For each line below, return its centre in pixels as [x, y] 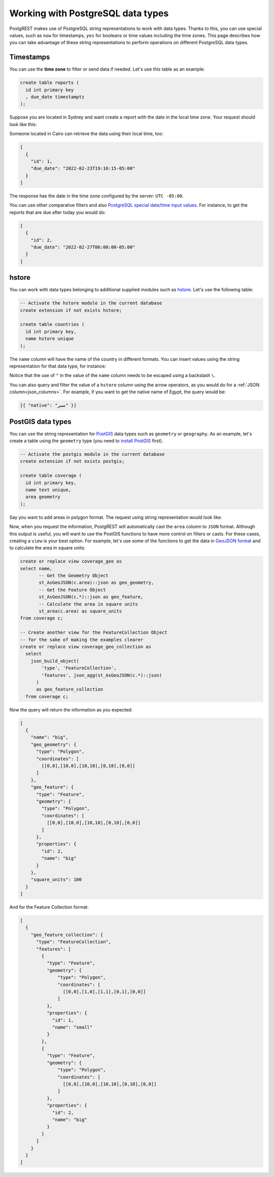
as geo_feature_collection [70, 689]
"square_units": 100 [56, 880]
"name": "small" [72, 1027]
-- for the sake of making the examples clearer [82, 640]
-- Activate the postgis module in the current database [92, 454]
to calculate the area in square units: [47, 548]
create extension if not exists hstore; [71, 310]
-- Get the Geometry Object [74, 576]
